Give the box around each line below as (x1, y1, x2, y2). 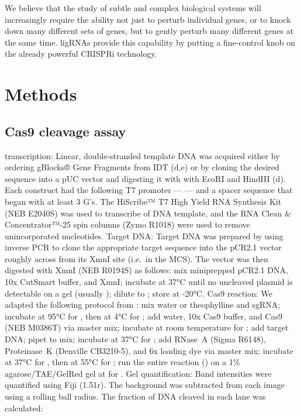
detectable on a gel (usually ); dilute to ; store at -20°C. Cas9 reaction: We (5, 287, 273, 299)
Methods (5, 82, 77, 106)
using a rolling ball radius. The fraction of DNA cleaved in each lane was (5, 390, 266, 403)
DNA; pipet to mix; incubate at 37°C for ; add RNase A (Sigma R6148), (5, 333, 266, 345)
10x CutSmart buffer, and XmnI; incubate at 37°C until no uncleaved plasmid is (5, 276, 293, 288)
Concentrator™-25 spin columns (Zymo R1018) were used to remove (5, 218, 250, 231)
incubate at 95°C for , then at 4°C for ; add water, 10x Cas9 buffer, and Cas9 (5, 310, 282, 322)
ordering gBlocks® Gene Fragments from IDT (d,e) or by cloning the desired (5, 161, 280, 173)
